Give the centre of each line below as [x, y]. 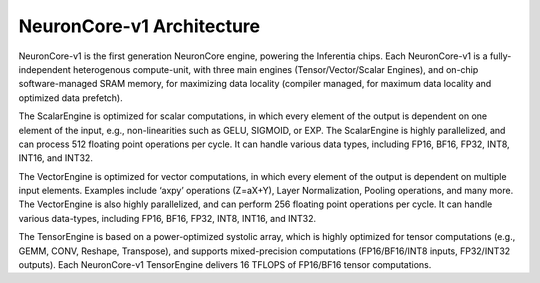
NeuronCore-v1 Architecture [139, 26]
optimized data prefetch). [71, 97]
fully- [500, 56]
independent [44, 69]
